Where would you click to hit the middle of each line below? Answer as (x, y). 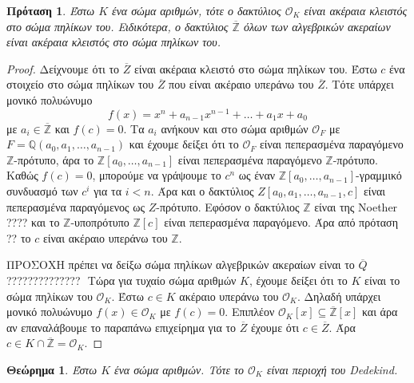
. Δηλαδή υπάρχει (339, 296)
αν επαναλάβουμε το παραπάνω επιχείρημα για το (121, 327)
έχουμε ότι (275, 327)
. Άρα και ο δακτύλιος (202, 191)
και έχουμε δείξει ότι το (184, 144)
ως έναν (257, 175)
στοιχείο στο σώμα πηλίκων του (80, 84)
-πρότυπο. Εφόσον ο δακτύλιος (228, 206)
